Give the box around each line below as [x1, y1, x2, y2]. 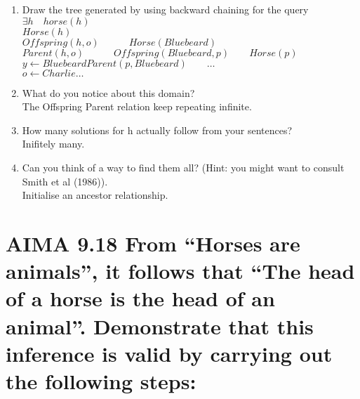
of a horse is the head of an [6, 284, 275, 313]
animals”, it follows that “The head [6, 256, 355, 285]
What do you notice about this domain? [22, 85, 195, 100]
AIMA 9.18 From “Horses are [6, 228, 300, 257]
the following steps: [6, 366, 196, 395]
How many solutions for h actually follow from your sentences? [22, 122, 293, 137]
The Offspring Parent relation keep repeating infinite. [22, 99, 252, 114]
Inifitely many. [22, 136, 85, 151]
